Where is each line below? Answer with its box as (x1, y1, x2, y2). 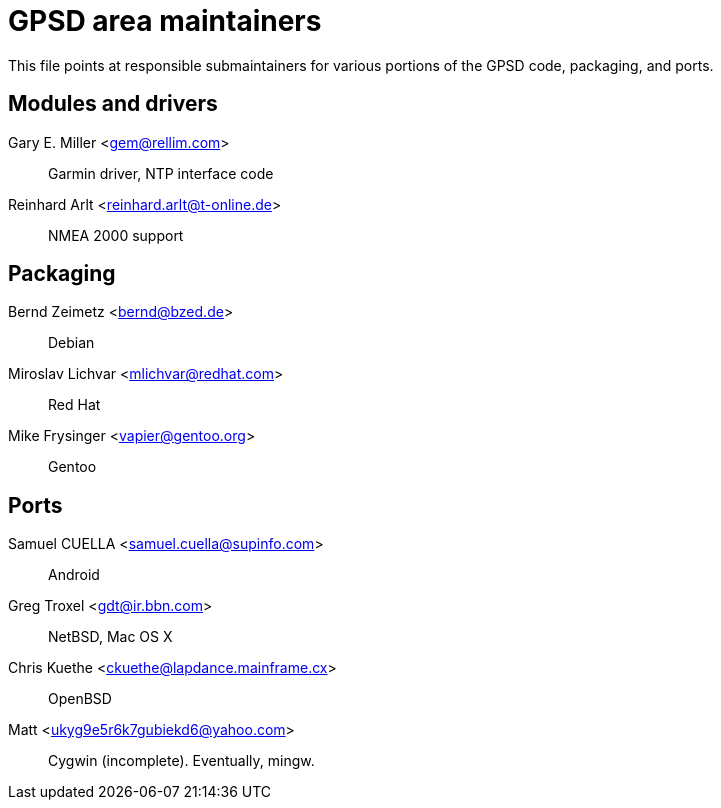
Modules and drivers (8, 91, 218, 117)
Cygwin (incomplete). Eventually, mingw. (48, 752, 315, 770)
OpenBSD (48, 690, 112, 708)
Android (48, 566, 100, 584)
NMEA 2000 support (48, 226, 184, 244)
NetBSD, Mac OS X (48, 628, 173, 646)
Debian (48, 334, 95, 352)
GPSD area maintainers (8, 4, 322, 38)
